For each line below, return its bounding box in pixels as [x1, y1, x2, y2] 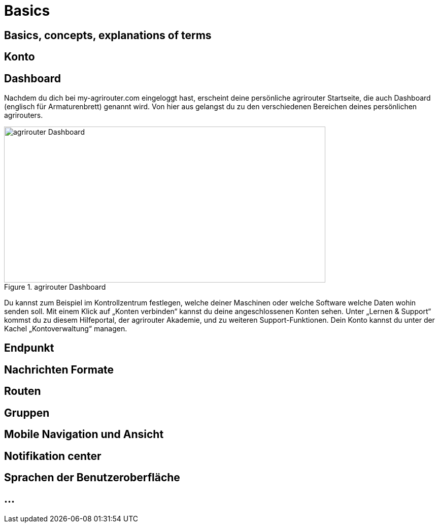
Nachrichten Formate [4, 363, 114, 376]
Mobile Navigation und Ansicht [4, 428, 164, 441]
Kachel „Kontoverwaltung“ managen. [4, 324, 127, 333]
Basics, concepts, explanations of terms [4, 28, 212, 42]
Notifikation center [4, 449, 102, 462]
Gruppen [4, 406, 50, 419]
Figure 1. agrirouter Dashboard [4, 283, 106, 292]
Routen [4, 385, 41, 398]
